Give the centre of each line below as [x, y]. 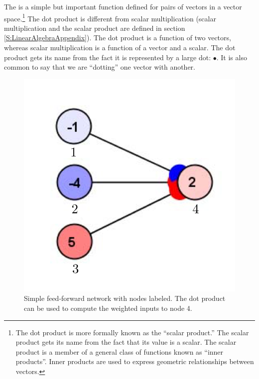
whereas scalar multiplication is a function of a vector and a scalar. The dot [120, 47]
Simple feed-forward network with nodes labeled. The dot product [125, 298]
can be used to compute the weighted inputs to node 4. [108, 308]
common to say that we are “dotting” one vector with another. [100, 67]
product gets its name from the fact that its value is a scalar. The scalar [126, 342]
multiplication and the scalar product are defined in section [95, 28]
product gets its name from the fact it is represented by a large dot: [108, 57]
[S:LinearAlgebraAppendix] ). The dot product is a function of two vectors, [118, 38]
